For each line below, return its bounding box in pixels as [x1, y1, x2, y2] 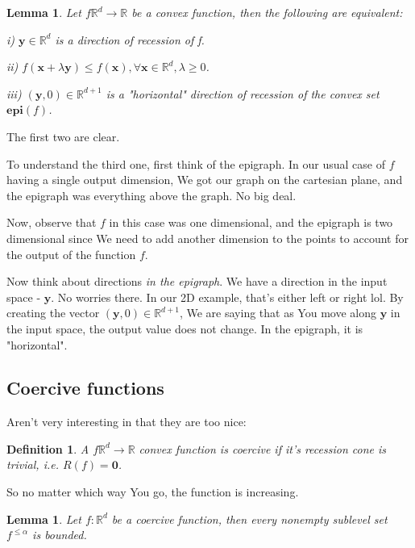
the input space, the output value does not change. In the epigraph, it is [6, 320, 363, 337]
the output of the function [6, 245, 136, 262]
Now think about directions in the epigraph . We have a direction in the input [6, 273, 388, 290]
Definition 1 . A [6, 440, 89, 457]
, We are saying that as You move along [179, 304, 376, 321]
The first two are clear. [6, 128, 120, 144]
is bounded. [32, 526, 87, 543]
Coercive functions [6, 375, 164, 400]
